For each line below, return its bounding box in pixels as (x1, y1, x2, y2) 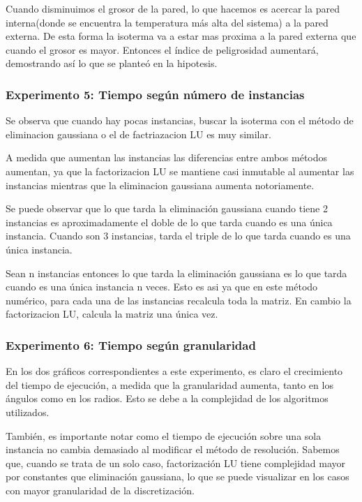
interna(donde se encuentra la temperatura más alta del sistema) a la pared (6, 15, 329, 29)
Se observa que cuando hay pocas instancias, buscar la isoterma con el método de (6, 113, 354, 128)
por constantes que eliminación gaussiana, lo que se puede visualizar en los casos (6, 469, 349, 484)
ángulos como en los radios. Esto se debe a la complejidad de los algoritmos (6, 391, 329, 406)
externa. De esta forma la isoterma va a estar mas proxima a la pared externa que (6, 29, 356, 43)
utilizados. (6, 404, 50, 419)
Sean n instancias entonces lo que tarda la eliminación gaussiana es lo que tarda (6, 265, 347, 280)
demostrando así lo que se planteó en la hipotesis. (6, 56, 218, 71)
